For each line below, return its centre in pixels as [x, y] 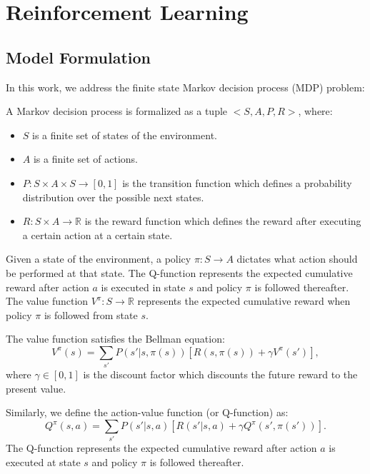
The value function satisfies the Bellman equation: [115, 339]
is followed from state [91, 314]
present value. [36, 388]
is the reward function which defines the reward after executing [223, 221]
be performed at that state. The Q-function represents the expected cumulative [179, 272]
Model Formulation [79, 57]
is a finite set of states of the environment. [125, 135]
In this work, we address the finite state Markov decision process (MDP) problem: [185, 87]
